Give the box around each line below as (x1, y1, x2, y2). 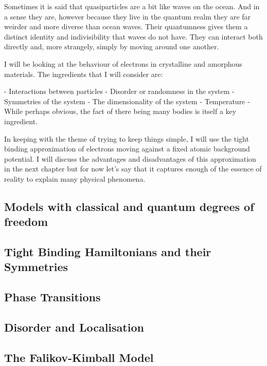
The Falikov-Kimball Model (4, 349, 154, 365)
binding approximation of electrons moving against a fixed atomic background (4, 143, 250, 154)
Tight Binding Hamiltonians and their (4, 244, 211, 260)
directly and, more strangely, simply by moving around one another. (4, 41, 219, 52)
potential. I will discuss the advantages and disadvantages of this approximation (4, 153, 256, 164)
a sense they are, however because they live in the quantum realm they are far (4, 11, 251, 22)
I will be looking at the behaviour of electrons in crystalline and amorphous (4, 58, 242, 69)
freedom (4, 214, 48, 229)
